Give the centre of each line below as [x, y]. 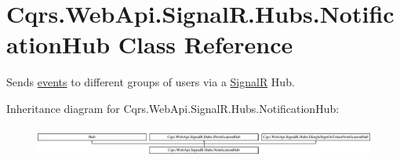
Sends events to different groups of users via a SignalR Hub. [151, 82]
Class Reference [205, 44]
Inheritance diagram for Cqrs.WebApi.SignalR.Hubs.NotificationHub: [173, 108]
